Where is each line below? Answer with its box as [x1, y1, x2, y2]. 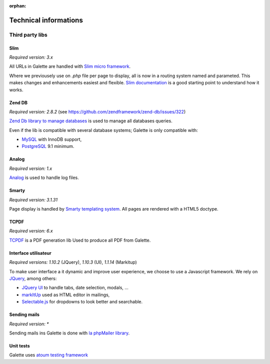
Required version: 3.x [9, 54, 53, 60]
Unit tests [9, 342, 30, 348]
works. [9, 87, 23, 93]
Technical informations [9, 16, 83, 25]
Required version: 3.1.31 [9, 197, 57, 203]
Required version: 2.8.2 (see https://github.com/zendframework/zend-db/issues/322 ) [9, 108, 186, 115]
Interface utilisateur [9, 250, 52, 256]
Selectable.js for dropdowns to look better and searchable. [21, 299, 143, 305]
